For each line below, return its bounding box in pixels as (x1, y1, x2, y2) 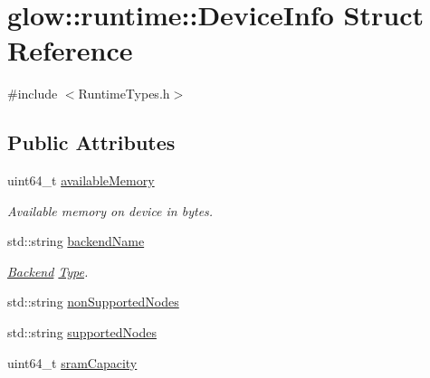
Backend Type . (7, 261, 89, 280)
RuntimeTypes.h (78, 84, 170, 103)
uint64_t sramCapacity (7, 353, 138, 372)
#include (7, 84, 58, 103)
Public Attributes (7, 128, 176, 156)
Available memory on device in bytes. (7, 201, 214, 220)
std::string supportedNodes (7, 323, 157, 342)
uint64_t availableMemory (7, 171, 155, 190)
